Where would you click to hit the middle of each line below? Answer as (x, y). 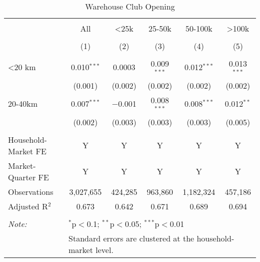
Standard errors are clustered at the (131, 238)
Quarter (22, 177)
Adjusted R (28, 206)
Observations (31, 191)
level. (104, 249)
